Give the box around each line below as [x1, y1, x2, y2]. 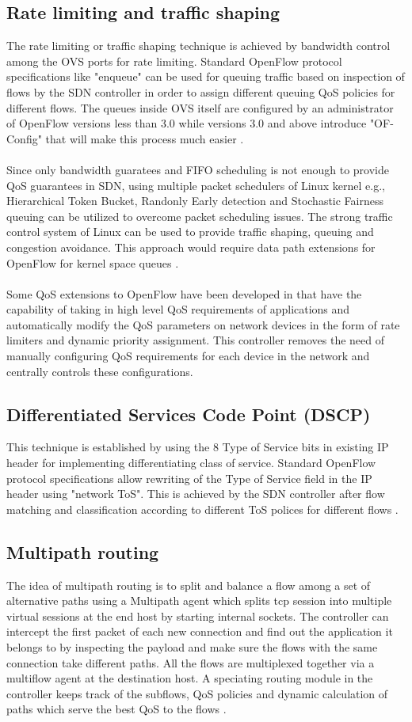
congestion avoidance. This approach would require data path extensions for [6, 238, 376, 255]
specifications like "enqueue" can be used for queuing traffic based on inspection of [6, 68, 405, 85]
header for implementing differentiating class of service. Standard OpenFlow [6, 454, 376, 471]
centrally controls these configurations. [6, 363, 193, 379]
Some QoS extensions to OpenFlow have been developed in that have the [6, 285, 362, 302]
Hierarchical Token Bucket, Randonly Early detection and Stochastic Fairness [6, 192, 384, 209]
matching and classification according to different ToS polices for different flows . [6, 500, 399, 517]
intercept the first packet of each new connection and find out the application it [6, 623, 393, 640]
